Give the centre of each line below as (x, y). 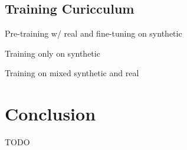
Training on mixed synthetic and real (72, 73)
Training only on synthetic (53, 53)
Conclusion (50, 114)
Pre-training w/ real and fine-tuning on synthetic (93, 33)
